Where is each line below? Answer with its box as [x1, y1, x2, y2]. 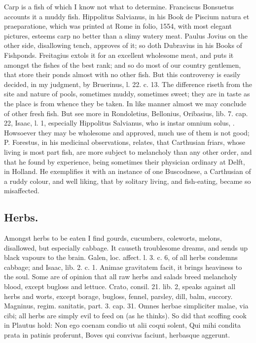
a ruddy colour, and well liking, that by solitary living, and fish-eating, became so [4, 175, 251, 186]
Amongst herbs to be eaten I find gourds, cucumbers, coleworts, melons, [4, 233, 222, 243]
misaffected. [4, 185, 40, 196]
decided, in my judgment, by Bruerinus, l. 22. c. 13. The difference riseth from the [4, 79, 252, 89]
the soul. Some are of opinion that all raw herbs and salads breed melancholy [4, 271, 237, 282]
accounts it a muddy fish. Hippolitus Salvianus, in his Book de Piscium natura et [4, 11, 250, 21]
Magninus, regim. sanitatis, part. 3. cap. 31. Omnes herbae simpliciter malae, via [4, 300, 249, 311]
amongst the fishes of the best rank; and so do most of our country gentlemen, [4, 59, 241, 70]
